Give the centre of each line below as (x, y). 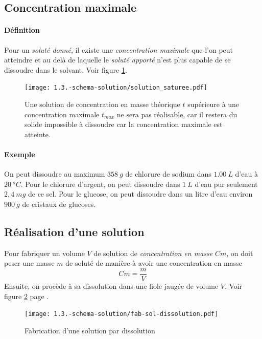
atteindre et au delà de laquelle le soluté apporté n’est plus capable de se (117, 60)
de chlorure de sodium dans (168, 174)
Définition (22, 30)
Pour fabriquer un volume (44, 253)
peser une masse (29, 263)
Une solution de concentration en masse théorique (102, 104)
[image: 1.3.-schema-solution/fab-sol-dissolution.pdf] (122, 314)
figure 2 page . (27, 296)
